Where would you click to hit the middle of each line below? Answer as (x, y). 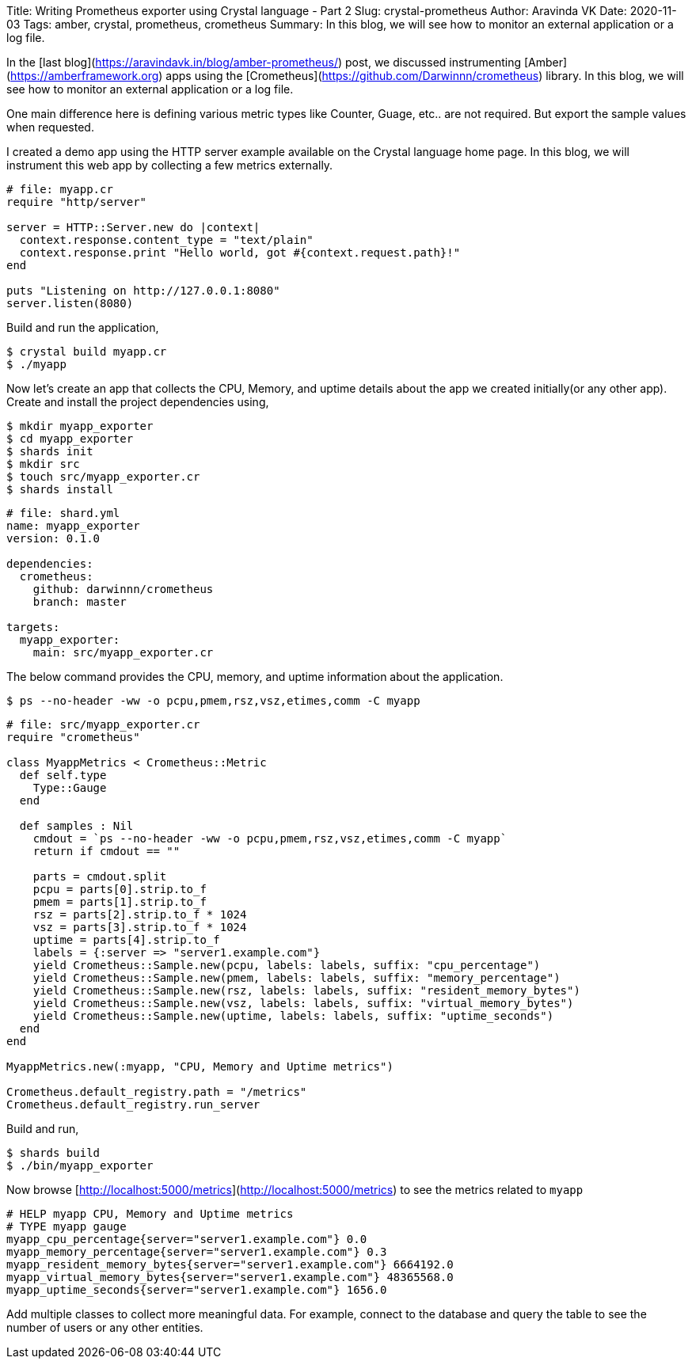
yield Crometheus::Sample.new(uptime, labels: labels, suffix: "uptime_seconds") (293, 1016)
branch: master (80, 602)
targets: (33, 627)
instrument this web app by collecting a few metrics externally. (170, 165)
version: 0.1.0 (53, 538)
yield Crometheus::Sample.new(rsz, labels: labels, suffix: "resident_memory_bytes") (306, 990)
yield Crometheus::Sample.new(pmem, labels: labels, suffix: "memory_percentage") (297, 978)
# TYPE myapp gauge (67, 1226)
